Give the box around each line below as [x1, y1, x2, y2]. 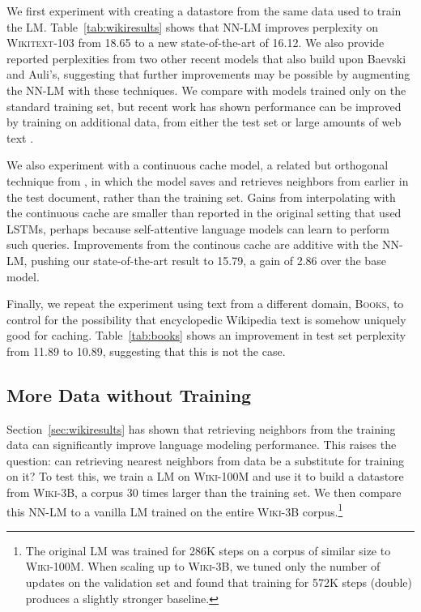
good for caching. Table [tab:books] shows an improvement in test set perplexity [6, 327, 406, 344]
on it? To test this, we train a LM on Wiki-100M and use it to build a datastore [6, 468, 404, 485]
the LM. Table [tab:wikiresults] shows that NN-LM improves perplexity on [6, 18, 379, 35]
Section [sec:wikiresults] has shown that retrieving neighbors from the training [6, 420, 396, 437]
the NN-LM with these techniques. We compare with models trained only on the [6, 81, 406, 98]
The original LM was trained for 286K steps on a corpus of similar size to [25, 541, 391, 559]
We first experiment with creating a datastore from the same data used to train [6, 2, 402, 19]
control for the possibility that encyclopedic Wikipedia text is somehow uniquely [6, 310, 406, 327]
